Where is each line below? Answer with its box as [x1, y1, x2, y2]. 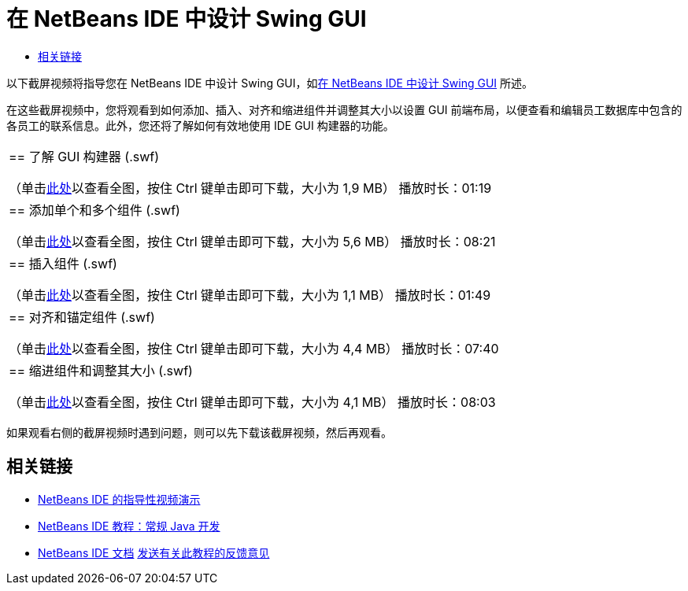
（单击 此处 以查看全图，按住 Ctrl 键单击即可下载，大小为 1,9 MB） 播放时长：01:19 [9, 179, 492, 196]
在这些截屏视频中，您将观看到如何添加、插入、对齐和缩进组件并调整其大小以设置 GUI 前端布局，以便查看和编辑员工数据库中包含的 [6, 102, 682, 116]
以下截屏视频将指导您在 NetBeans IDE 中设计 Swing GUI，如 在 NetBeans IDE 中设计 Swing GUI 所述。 [6, 76, 534, 90]
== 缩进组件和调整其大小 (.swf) [9, 362, 193, 379]
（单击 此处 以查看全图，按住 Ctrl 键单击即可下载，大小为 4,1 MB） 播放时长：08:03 [9, 393, 496, 410]
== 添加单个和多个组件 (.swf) [9, 201, 180, 218]
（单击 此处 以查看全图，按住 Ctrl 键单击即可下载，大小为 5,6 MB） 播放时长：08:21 [9, 233, 496, 249]
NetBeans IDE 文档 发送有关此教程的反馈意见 [38, 545, 270, 560]
